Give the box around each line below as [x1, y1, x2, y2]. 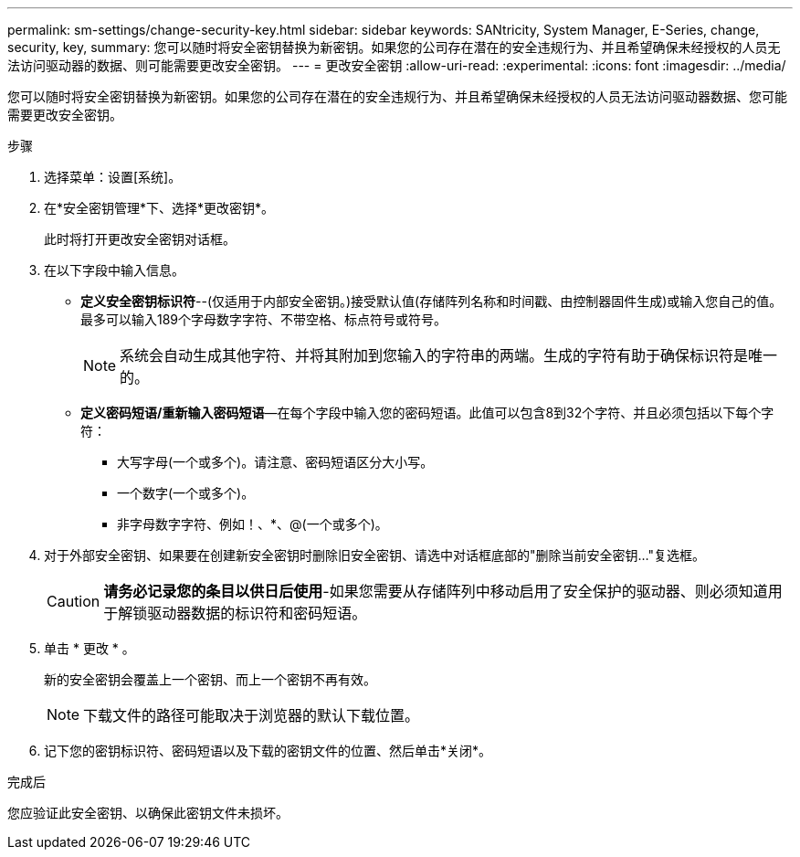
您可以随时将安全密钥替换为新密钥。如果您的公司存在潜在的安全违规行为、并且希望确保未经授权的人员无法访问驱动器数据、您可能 [7, 89, 787, 104]
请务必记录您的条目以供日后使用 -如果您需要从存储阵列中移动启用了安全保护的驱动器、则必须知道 [103, 582, 768, 600]
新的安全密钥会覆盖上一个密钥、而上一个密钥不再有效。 [44, 672, 376, 687]
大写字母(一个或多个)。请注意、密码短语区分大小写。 [117, 454, 434, 470]
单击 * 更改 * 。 [44, 640, 135, 656]
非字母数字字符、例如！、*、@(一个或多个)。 [117, 516, 388, 532]
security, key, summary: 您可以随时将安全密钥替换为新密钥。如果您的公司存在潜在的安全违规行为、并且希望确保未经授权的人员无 [7, 39, 781, 55]
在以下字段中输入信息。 [44, 262, 184, 278]
